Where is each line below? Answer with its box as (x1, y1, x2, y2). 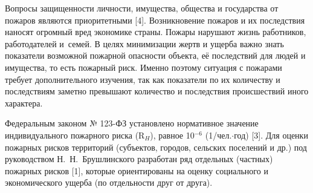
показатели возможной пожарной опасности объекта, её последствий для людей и (5, 49, 306, 62)
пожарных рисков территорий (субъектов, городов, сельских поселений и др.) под (5, 140, 307, 153)
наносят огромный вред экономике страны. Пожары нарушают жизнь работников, (5, 25, 306, 38)
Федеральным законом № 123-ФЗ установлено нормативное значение (5, 117, 259, 129)
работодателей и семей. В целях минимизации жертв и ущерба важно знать (5, 37, 284, 50)
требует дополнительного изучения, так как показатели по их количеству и (5, 73, 280, 85)
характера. (5, 96, 43, 109)
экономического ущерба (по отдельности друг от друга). (5, 176, 213, 189)
